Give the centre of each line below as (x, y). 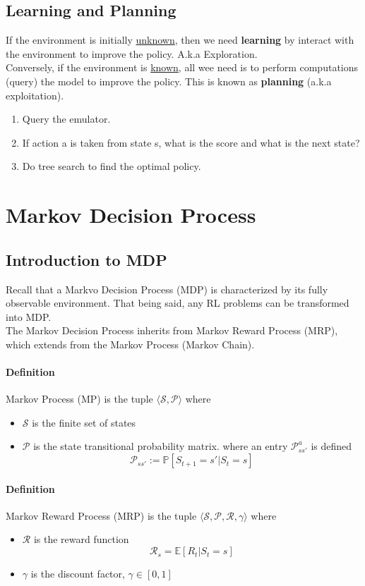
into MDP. (29, 316)
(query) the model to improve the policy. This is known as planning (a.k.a (169, 81)
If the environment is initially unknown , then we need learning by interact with (180, 40)
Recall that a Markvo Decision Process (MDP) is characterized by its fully (167, 289)
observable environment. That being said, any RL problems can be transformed (178, 303)
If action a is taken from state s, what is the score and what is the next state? (191, 142)
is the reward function (81, 539)
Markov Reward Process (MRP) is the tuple (101, 515)
